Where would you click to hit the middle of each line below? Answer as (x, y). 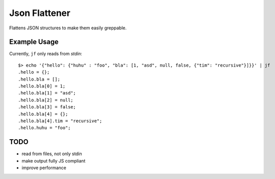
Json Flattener (40, 13)
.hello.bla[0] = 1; (42, 86)
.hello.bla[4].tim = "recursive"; (60, 121)
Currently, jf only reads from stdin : (46, 54)
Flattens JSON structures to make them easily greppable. (68, 28)
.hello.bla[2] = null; (46, 100)
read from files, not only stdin (52, 154)
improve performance (44, 168)
